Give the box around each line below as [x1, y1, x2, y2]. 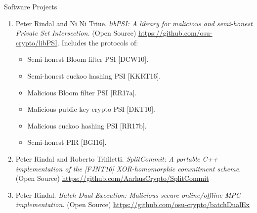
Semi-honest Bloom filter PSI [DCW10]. [27, 54, 149, 64]
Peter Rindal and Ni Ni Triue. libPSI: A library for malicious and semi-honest [15, 18, 253, 28]
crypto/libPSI [15, 37, 58, 47]
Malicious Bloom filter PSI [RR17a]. [27, 87, 137, 97]
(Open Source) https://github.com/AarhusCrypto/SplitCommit [15, 173, 209, 183]
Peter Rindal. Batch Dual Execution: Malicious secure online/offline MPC [15, 189, 241, 200]
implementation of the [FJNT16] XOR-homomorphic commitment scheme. [15, 163, 241, 173]
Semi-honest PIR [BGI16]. [27, 137, 107, 147]
